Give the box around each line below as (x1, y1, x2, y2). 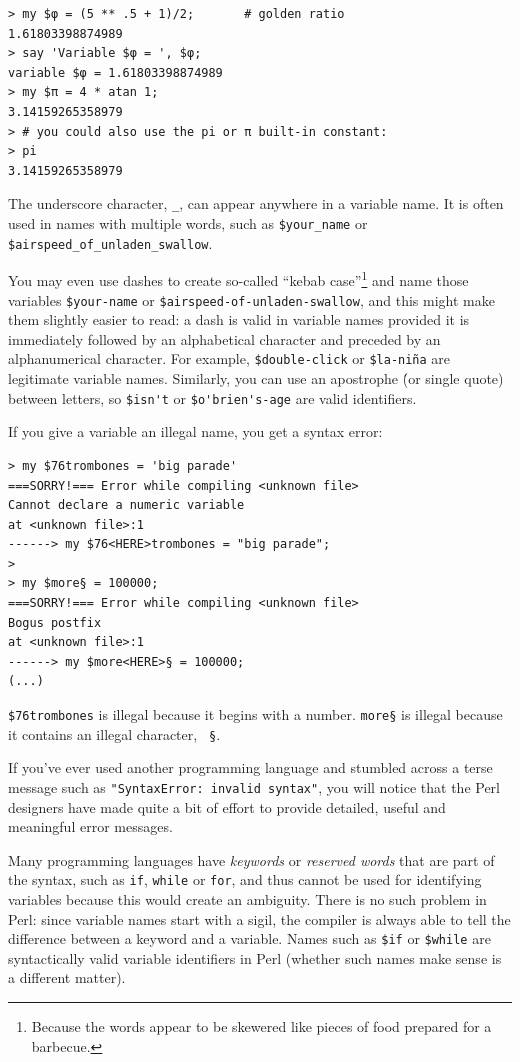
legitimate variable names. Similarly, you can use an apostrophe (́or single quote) (8, 368, 504, 389)
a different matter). (8, 967, 126, 988)
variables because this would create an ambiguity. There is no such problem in (8, 889, 487, 910)
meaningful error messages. (8, 816, 173, 837)
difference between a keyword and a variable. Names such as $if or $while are (8, 928, 491, 949)
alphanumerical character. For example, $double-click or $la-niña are (8, 348, 451, 369)
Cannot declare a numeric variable (8, 498, 245, 513)
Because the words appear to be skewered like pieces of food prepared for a (31, 1016, 492, 1037)
